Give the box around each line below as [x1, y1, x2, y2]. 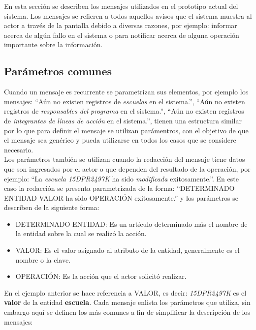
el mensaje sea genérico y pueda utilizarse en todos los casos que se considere [4, 135, 236, 145]
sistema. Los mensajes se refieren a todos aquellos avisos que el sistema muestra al [4, 10, 252, 21]
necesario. [4, 144, 33, 154]
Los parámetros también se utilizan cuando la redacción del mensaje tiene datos [4, 154, 245, 164]
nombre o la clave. [15, 254, 71, 265]
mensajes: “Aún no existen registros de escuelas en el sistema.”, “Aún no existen [4, 96, 245, 106]
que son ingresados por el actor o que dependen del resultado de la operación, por [4, 163, 251, 174]
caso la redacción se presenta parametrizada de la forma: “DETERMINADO [4, 183, 235, 193]
